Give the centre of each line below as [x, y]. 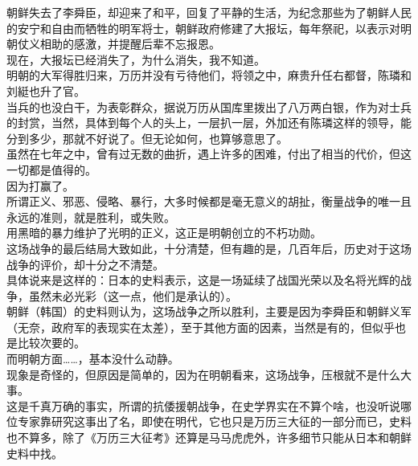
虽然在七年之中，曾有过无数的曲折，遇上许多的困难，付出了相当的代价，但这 [209, 154]
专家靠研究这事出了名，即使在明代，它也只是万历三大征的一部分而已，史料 [214, 421]
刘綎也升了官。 [46, 90]
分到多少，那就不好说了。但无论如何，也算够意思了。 [147, 138]
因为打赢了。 [40, 185]
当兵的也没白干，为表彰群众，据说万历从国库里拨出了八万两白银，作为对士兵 [209, 106]
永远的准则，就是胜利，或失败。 [91, 217]
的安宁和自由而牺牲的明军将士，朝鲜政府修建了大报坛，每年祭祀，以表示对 [203, 28]
